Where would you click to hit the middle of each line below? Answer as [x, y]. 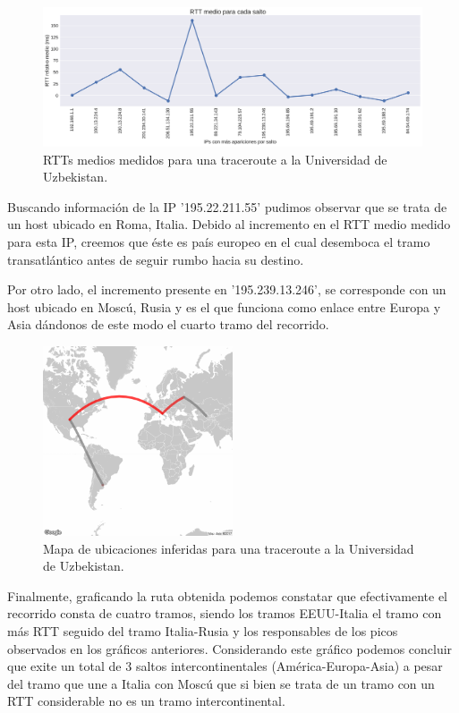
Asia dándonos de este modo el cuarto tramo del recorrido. [168, 324]
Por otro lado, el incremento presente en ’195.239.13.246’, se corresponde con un [227, 289]
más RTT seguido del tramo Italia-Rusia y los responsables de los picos [203, 631]
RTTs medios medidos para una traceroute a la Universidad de [215, 159]
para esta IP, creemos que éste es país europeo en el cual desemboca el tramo [219, 242]
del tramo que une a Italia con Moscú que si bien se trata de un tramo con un [221, 683]
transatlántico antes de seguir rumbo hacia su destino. [156, 259]
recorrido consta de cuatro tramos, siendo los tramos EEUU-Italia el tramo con [225, 613]
